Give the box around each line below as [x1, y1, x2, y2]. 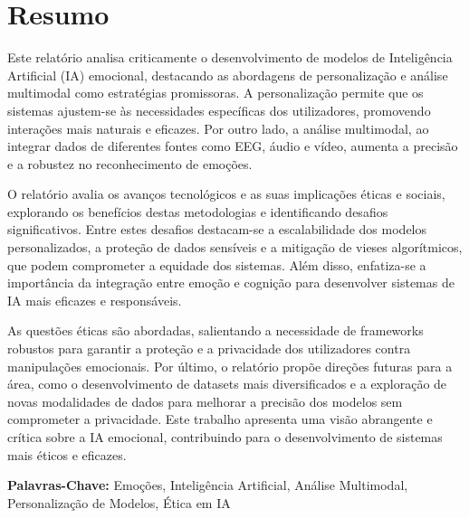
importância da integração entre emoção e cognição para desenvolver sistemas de [7, 273, 455, 292]
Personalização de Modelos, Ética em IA [7, 493, 231, 512]
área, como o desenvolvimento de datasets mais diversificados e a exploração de [7, 374, 447, 393]
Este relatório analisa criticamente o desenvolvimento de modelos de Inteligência [7, 48, 453, 67]
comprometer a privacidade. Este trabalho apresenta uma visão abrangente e [7, 410, 433, 429]
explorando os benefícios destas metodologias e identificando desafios [7, 202, 388, 221]
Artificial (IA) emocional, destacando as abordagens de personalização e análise [7, 65, 448, 84]
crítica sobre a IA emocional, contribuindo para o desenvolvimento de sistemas [7, 428, 443, 446]
